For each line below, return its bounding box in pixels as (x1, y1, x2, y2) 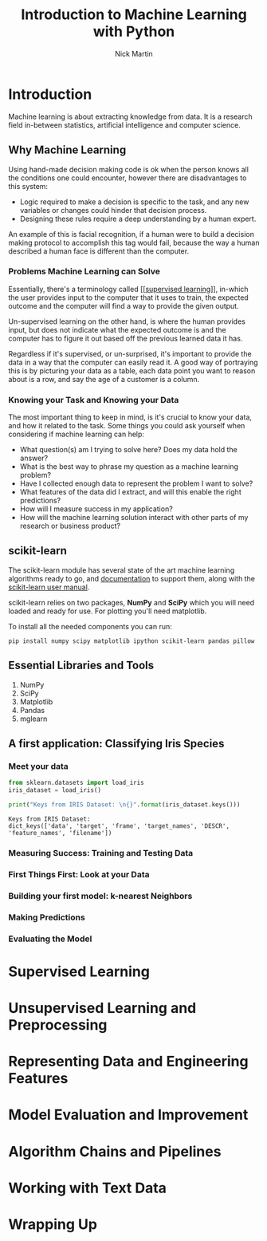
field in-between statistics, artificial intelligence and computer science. (8, 120, 241, 129)
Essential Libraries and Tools (8, 659, 155, 672)
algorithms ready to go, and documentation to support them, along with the (8, 573, 255, 583)
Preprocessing (8, 1016, 108, 1034)
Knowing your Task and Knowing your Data (8, 394, 179, 405)
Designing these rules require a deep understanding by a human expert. (19, 214, 257, 223)
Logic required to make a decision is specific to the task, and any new (19, 197, 249, 207)
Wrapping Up (8, 1215, 98, 1233)
